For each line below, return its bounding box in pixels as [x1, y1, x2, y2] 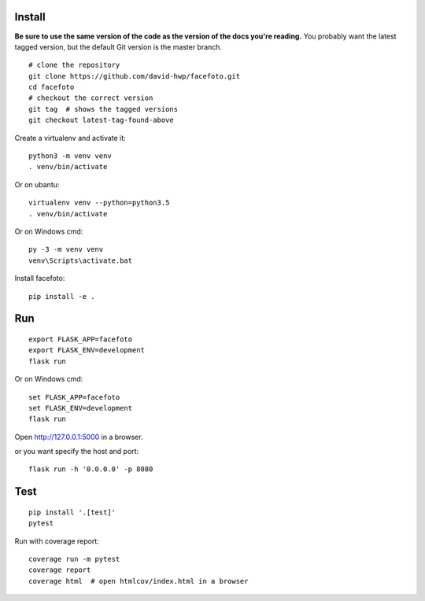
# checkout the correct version [28, 94, 153, 102]
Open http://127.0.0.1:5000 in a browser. [14, 432, 143, 441]
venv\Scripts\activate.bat [28, 256, 133, 265]
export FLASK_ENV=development [28, 346, 146, 355]
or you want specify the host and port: [14, 447, 139, 456]
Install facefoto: [14, 274, 65, 283]
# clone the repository [28, 61, 120, 70]
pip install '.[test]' [28, 507, 116, 517]
